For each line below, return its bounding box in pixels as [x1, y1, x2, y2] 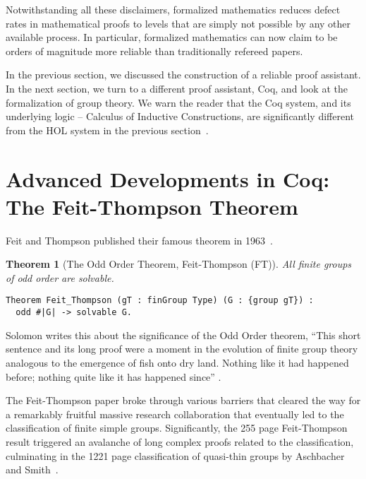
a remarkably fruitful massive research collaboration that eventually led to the [6, 406, 344, 421]
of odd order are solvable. [6, 270, 114, 285]
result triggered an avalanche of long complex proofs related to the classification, [6, 434, 354, 449]
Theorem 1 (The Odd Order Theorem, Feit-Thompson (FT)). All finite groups [6, 256, 352, 271]
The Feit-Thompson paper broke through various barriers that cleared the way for [6, 393, 361, 408]
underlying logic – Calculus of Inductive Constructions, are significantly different [6, 109, 355, 124]
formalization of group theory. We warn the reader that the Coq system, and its [6, 95, 351, 110]
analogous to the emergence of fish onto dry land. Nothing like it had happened [6, 355, 349, 369]
